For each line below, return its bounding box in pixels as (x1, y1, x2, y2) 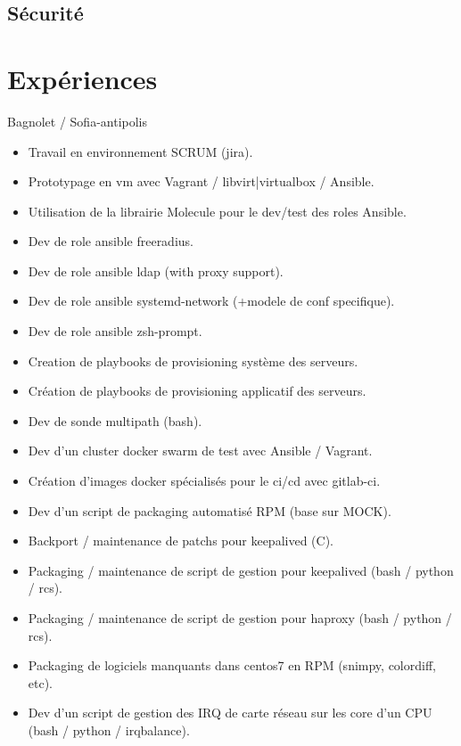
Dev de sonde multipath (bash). (28, 411, 202, 430)
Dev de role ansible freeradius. (28, 232, 193, 250)
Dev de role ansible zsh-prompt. (28, 322, 202, 340)
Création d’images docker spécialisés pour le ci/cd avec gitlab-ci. (28, 471, 381, 490)
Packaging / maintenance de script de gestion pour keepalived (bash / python (28, 561, 454, 579)
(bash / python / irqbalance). (28, 720, 190, 739)
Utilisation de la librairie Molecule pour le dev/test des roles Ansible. (28, 201, 407, 220)
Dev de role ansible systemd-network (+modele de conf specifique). (28, 291, 395, 310)
